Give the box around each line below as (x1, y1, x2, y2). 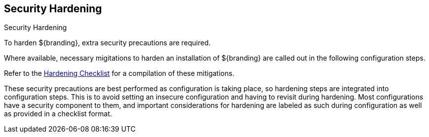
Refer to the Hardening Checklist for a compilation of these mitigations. (4, 69, 235, 78)
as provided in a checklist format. (4, 109, 112, 118)
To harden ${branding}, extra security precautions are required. (4, 38, 211, 47)
